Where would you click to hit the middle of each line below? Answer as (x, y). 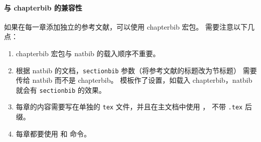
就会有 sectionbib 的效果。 (61, 90)
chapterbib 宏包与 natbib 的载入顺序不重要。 (88, 53)
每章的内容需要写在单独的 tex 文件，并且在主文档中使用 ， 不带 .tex (129, 107)
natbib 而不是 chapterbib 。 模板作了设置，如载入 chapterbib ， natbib (142, 80)
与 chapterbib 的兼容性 (43, 7)
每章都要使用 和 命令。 (53, 133)
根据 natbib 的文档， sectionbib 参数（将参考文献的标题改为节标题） (128, 70)
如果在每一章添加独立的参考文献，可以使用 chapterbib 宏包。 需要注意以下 (126, 26)
